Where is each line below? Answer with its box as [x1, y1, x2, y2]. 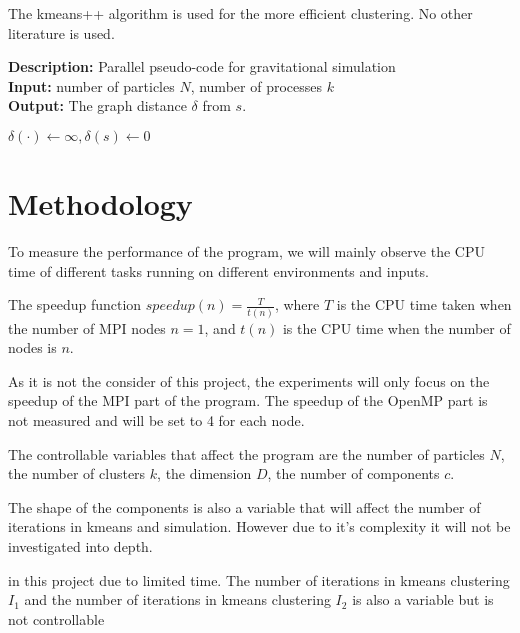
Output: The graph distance [8, 95, 187, 116]
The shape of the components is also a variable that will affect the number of [8, 496, 481, 517]
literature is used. [8, 22, 115, 43]
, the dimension [157, 463, 252, 484]
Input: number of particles [8, 75, 175, 96]
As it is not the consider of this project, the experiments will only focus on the [8, 370, 490, 391]
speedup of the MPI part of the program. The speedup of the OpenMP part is [8, 390, 488, 411]
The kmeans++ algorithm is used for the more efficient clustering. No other [8, 3, 473, 23]
